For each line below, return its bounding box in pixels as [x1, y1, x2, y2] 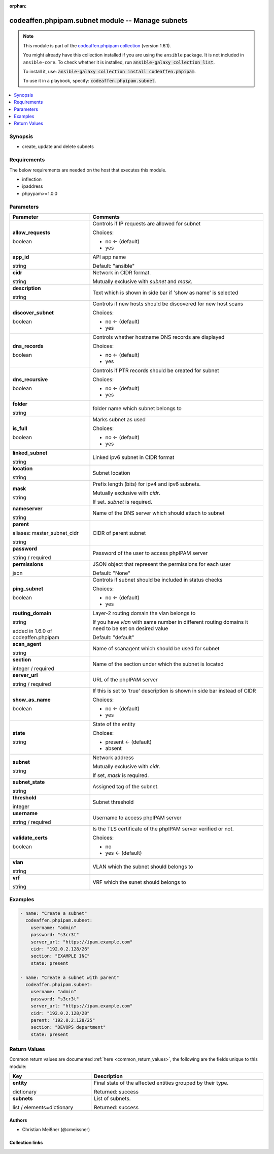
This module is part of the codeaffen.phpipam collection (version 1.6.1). [23, 42, 172, 48]
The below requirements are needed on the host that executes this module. [9, 167, 167, 173]
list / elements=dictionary [12, 1104, 74, 1111]
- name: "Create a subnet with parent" [20, 974, 119, 980]
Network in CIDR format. [92, 269, 151, 276]
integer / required [12, 665, 54, 672]
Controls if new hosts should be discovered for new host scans [92, 300, 244, 307]
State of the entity [92, 720, 135, 728]
